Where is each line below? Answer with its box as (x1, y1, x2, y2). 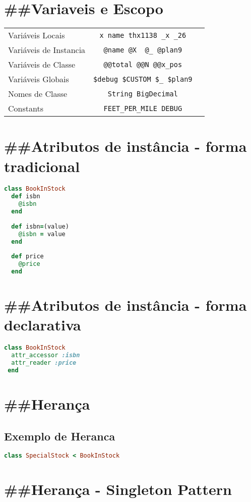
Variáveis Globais (8, 73, 69, 85)
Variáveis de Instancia (8, 44, 86, 56)
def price (11, 253, 44, 260)
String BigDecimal (107, 89, 178, 98)
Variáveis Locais (8, 29, 65, 41)
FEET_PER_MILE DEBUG (103, 104, 182, 113)
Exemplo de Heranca (4, 428, 115, 443)
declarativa (4, 314, 81, 335)
